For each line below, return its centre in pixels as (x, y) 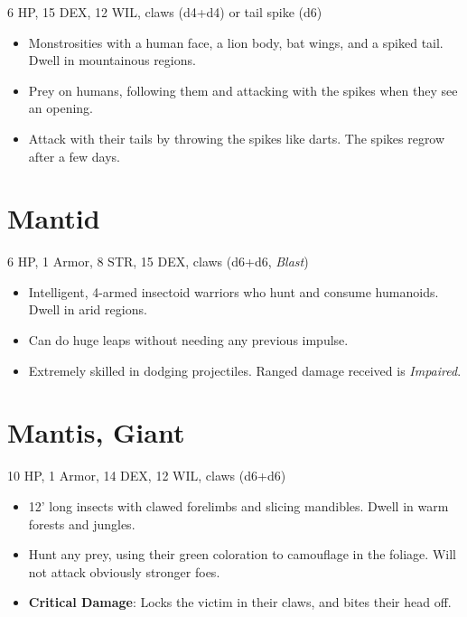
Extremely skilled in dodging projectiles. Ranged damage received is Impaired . (245, 370)
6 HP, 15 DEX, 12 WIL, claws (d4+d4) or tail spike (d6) (165, 12)
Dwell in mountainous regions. (112, 60)
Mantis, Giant (96, 432)
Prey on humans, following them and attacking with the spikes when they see (243, 90)
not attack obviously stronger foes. (124, 571)
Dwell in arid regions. (88, 309)
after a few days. (75, 156)
